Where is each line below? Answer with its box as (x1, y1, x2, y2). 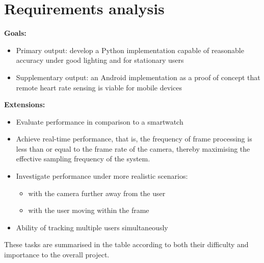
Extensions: (4, 99, 45, 110)
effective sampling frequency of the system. (16, 153, 150, 164)
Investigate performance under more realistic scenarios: (16, 171, 188, 181)
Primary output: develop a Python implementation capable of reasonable (16, 44, 244, 55)
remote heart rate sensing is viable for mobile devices (16, 82, 182, 92)
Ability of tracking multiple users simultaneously (16, 222, 168, 232)
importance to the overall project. (4, 249, 110, 260)
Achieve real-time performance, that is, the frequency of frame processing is (16, 133, 252, 144)
